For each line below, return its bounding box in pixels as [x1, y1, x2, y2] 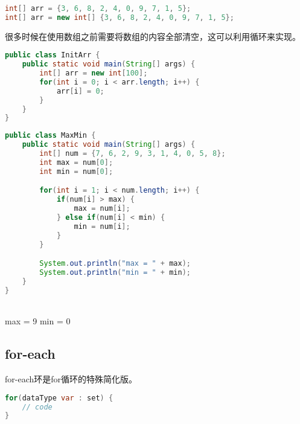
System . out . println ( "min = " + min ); [39, 268, 191, 277]
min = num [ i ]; [74, 222, 130, 231]
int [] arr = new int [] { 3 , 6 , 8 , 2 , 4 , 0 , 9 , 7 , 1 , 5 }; [5, 13, 234, 22]
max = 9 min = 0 [5, 315, 71, 327]
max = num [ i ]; [74, 204, 130, 213]
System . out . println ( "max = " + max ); [39, 259, 191, 268]
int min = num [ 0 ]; [39, 167, 113, 176]
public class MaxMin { [5, 131, 96, 140]
